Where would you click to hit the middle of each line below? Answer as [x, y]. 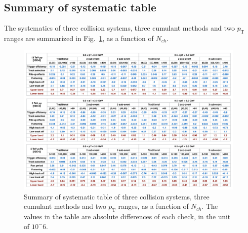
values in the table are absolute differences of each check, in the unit [127, 216]
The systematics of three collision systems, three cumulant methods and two [120, 28]
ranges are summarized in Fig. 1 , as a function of [79, 38]
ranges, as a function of [153, 206]
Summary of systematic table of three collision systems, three [117, 196]
